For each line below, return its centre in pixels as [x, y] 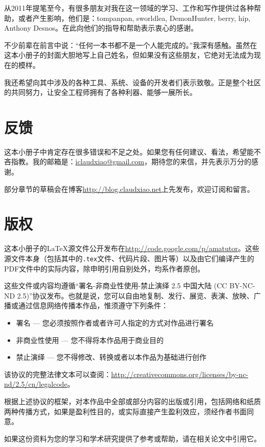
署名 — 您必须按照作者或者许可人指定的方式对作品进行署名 [115, 322]
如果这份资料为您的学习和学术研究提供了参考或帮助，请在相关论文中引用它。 [132, 438]
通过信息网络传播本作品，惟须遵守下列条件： [93, 305]
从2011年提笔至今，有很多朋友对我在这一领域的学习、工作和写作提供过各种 [129, 8]
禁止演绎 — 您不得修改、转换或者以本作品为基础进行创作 [111, 357]
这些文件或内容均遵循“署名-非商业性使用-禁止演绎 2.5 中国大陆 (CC [116, 285]
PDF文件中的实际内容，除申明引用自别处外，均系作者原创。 [104, 268]
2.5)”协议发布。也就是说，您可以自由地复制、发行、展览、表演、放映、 [135, 295]
